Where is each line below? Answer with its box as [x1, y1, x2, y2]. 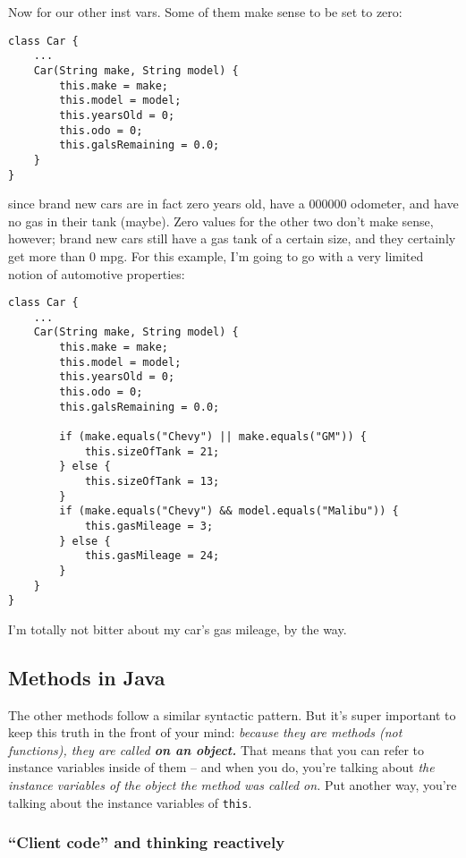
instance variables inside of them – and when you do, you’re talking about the [8, 758, 435, 777]
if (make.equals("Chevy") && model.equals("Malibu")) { [59, 505, 399, 518]
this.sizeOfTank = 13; [84, 475, 220, 488]
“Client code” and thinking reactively [8, 831, 285, 854]
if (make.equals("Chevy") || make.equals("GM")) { [59, 430, 367, 444]
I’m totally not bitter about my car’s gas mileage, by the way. [8, 619, 347, 638]
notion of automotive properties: [8, 264, 185, 283]
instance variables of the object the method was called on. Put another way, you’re [8, 776, 457, 794]
